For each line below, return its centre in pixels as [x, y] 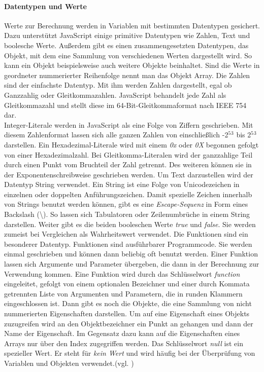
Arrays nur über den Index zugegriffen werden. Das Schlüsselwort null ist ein [124, 343]
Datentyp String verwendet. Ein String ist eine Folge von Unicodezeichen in [122, 184]
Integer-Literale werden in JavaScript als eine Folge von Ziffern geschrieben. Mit [129, 124]
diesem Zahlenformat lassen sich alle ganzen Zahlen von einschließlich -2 [116, 135]
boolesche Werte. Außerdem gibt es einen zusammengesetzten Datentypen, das [126, 45]
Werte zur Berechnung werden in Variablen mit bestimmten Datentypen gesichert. [132, 25]
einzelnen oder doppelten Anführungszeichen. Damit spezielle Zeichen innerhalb [128, 194]
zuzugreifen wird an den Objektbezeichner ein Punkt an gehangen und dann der [129, 323]
